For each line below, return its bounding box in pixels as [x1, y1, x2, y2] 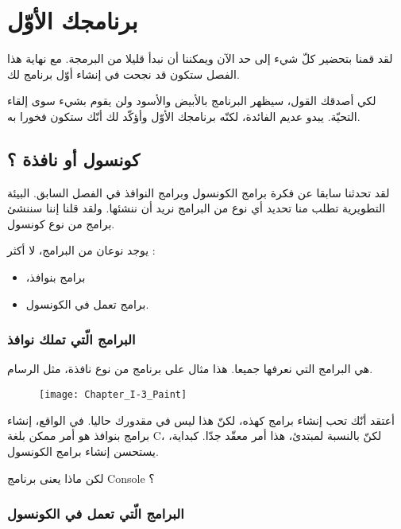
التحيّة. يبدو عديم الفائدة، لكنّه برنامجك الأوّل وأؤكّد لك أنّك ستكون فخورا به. [7, 107, 361, 124]
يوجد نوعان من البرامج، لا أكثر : [7, 242, 156, 259]
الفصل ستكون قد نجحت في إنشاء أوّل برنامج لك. [7, 65, 240, 82]
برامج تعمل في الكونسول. [25, 295, 149, 312]
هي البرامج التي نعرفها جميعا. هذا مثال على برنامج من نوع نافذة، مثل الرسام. [7, 360, 373, 377]
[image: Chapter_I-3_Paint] [39, 389, 187, 401]
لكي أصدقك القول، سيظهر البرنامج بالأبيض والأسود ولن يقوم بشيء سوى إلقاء [7, 92, 376, 109]
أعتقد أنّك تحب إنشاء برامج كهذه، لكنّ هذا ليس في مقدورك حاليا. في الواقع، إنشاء [7, 411, 395, 428]
